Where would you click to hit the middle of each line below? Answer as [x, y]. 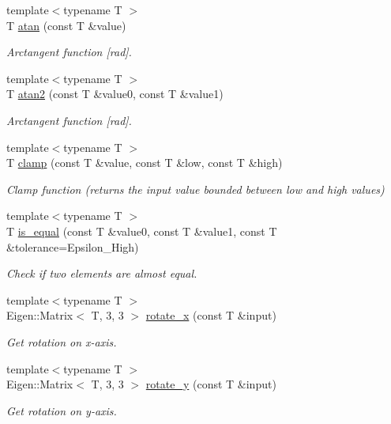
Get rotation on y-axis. [62, 410]
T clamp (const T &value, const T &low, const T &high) [145, 163]
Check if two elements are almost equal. [102, 273]
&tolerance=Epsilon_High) [73, 246]
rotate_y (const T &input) [211, 384]
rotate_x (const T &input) [211, 315]
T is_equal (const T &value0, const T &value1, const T [142, 231]
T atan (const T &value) [66, 25]
